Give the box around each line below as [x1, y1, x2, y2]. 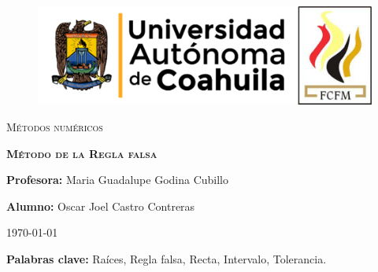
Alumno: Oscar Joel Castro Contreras [6, 197, 195, 214]
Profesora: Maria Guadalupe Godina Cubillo [6, 171, 229, 188]
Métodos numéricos [6, 119, 103, 135]
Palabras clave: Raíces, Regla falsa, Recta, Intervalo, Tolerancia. [6, 251, 327, 267]
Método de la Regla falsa [6, 145, 157, 161]
